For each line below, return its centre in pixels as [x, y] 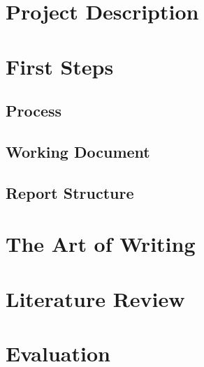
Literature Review [95, 298]
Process [34, 111]
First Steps [60, 66]
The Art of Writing [101, 244]
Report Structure [70, 192]
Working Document [78, 151]
